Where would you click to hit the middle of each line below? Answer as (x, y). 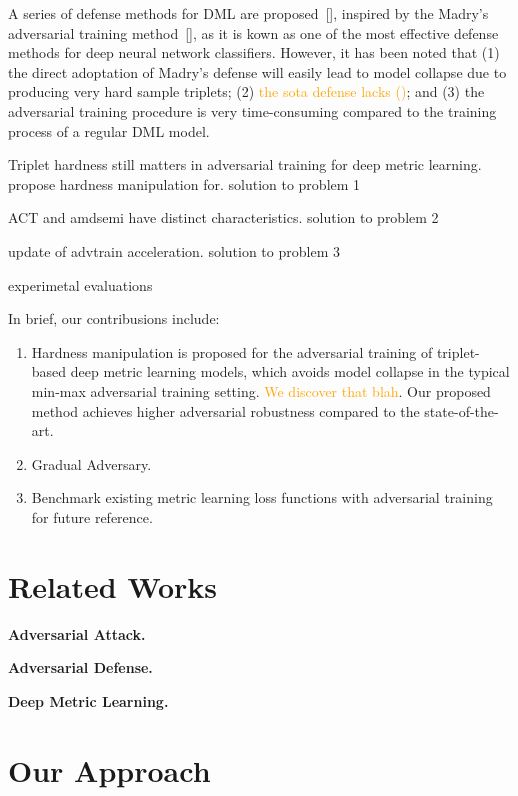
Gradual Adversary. (91, 463)
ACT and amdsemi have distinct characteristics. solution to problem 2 (223, 217)
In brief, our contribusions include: (114, 318)
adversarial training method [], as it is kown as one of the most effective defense (253, 32)
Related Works (113, 585)
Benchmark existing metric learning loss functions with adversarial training (262, 497)
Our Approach (109, 769)
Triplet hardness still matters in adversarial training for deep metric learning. (245, 164)
